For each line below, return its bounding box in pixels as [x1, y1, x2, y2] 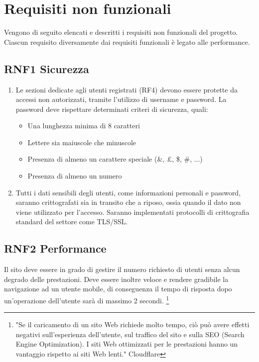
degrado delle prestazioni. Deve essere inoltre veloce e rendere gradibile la [4, 273, 229, 284]
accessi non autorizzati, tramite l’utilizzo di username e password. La [15, 94, 227, 104]
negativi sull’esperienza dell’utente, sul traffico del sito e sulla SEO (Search [15, 329, 245, 339]
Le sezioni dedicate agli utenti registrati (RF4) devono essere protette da [15, 84, 238, 94]
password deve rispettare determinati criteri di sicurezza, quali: [15, 103, 208, 114]
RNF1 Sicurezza [4, 61, 89, 76]
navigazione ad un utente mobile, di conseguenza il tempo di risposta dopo [4, 283, 232, 294]
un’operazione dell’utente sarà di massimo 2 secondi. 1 [4, 294, 169, 305]
